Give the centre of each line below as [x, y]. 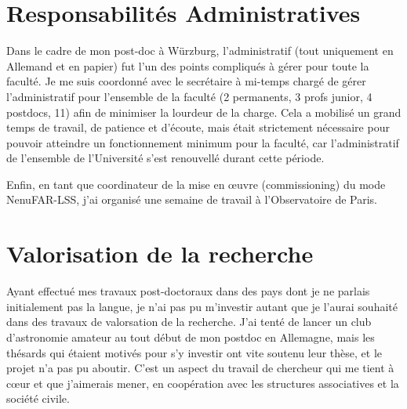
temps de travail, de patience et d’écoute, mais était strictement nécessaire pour [198, 127]
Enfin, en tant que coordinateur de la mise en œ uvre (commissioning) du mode [196, 184]
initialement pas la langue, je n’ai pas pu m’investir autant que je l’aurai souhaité [202, 306]
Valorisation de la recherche [160, 253]
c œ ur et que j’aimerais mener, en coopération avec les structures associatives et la [203, 383]
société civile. [38, 398]
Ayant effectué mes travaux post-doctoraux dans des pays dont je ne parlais [188, 291]
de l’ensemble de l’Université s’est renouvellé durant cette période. [165, 158]
